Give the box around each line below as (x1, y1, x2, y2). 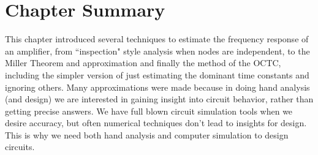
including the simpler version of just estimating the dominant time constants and (5, 68, 309, 81)
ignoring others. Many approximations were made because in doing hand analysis (5, 80, 310, 93)
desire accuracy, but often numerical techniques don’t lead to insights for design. (5, 116, 307, 129)
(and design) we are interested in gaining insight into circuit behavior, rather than (5, 93, 314, 105)
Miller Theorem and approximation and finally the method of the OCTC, (5, 56, 281, 69)
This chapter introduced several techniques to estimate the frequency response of (5, 32, 309, 45)
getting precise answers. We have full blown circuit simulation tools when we (5, 104, 293, 117)
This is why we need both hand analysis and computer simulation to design (5, 128, 289, 141)
